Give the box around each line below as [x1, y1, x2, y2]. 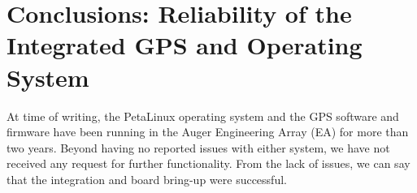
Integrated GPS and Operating [7, 28, 363, 62]
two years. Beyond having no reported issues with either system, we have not [7, 139, 390, 156]
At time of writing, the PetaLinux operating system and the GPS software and [7, 107, 399, 124]
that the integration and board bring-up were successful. [7, 170, 287, 187]
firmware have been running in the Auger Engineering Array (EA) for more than [7, 123, 409, 140]
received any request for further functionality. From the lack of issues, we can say [7, 155, 410, 172]
